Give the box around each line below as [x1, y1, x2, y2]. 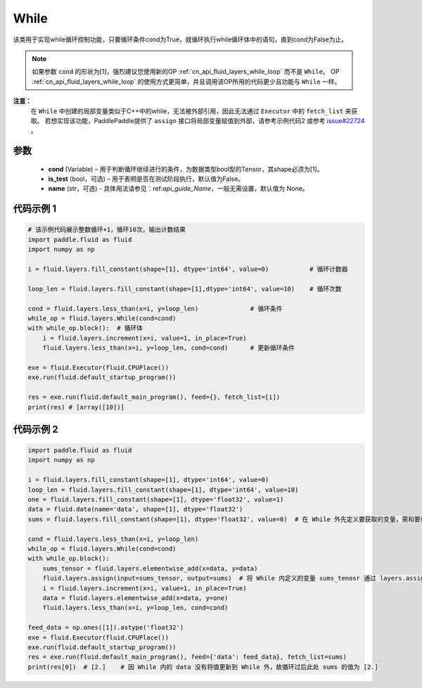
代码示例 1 [13, 203, 57, 215]
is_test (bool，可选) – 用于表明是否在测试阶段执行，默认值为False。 [48, 174, 245, 183]
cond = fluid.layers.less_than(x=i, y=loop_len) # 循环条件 [27, 305, 283, 312]
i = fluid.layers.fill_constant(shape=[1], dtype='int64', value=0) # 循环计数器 [27, 265, 348, 274]
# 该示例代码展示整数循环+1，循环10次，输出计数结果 [27, 226, 186, 234]
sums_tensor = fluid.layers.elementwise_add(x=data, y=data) [42, 564, 258, 573]
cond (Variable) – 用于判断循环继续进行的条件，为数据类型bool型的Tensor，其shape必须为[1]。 [48, 165, 324, 173]
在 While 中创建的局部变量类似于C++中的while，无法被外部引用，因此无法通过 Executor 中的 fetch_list [30, 106, 344, 115]
